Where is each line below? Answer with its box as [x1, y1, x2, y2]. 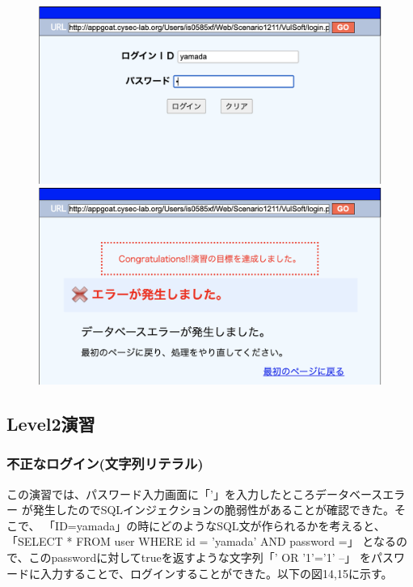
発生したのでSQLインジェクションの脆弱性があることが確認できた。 [32, 501, 395, 518]
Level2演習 [6, 411, 95, 436]
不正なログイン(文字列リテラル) [6, 453, 204, 474]
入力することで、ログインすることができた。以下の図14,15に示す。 [40, 564, 393, 581]
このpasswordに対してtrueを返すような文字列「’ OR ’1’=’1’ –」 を [28, 549, 371, 566]
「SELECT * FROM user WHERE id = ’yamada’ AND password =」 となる [6, 533, 396, 550]
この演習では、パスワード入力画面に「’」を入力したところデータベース [6, 485, 383, 502]
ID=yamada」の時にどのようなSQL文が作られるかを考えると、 [55, 517, 386, 534]
